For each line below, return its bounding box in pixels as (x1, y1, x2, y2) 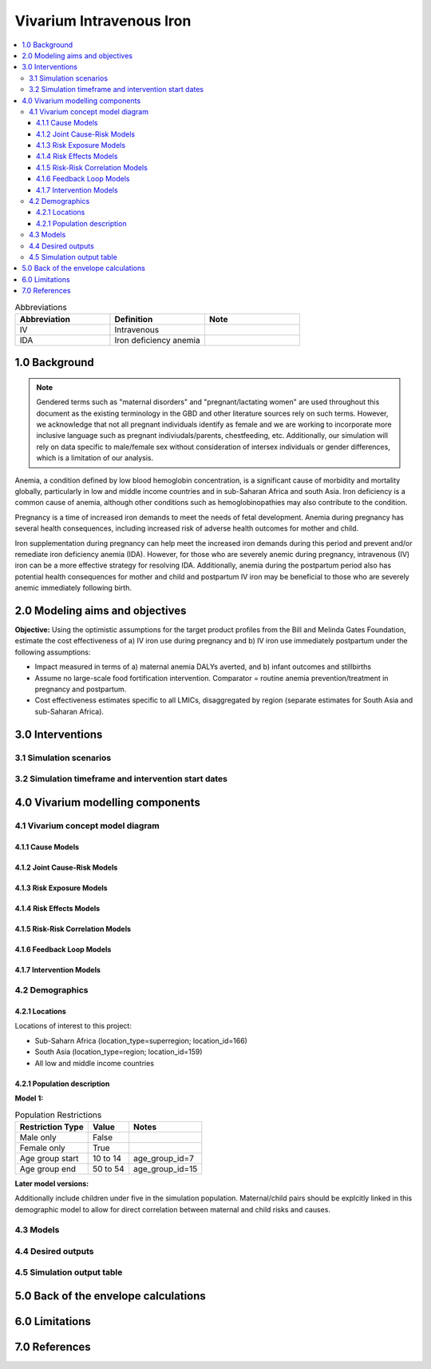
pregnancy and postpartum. (34, 684, 127, 694)
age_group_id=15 (132, 1163, 198, 1174)
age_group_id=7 (132, 1152, 195, 1164)
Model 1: (14, 1093, 44, 1103)
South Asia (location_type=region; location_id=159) (34, 1047, 203, 1057)
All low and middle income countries (34, 1058, 155, 1068)
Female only (19, 1142, 65, 1153)
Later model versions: (14, 1179, 89, 1188)
